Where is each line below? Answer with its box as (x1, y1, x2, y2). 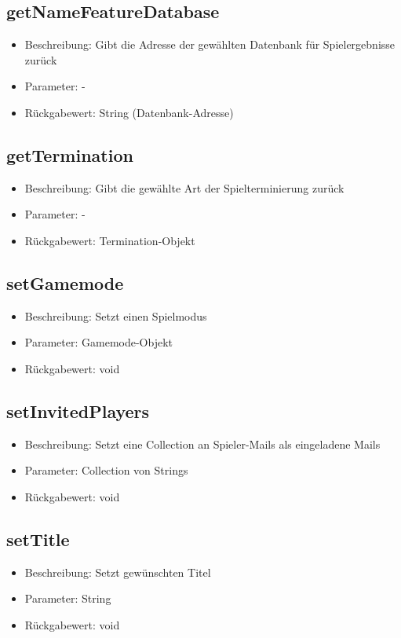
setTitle (6, 526, 70, 551)
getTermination (6, 142, 133, 167)
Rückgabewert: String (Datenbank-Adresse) (24, 104, 234, 120)
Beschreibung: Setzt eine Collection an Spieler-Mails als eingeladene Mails (24, 435, 381, 452)
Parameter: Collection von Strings (24, 462, 188, 478)
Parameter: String (24, 590, 111, 607)
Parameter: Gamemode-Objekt (24, 334, 173, 350)
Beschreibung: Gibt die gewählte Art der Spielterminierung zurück (24, 179, 344, 196)
